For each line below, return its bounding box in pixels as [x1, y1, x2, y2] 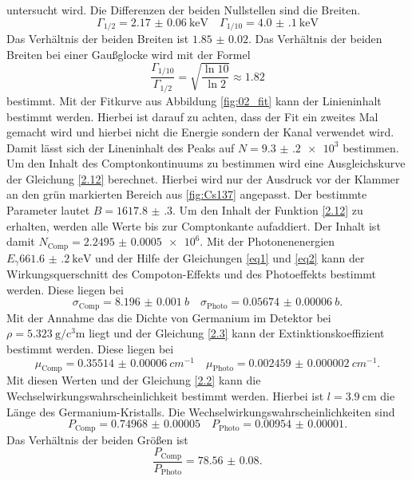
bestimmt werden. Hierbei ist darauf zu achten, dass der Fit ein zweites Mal [6, 108, 378, 124]
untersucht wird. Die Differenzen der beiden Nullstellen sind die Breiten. [6, 2, 361, 18]
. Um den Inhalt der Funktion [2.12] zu [172, 202, 363, 219]
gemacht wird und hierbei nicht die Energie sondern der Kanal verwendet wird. [6, 124, 394, 140]
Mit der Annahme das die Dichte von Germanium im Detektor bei [6, 309, 331, 325]
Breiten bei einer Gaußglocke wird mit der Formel [6, 45, 251, 62]
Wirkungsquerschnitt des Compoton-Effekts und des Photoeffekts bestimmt [6, 266, 377, 282]
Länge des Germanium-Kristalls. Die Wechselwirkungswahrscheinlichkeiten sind [6, 403, 395, 420]
